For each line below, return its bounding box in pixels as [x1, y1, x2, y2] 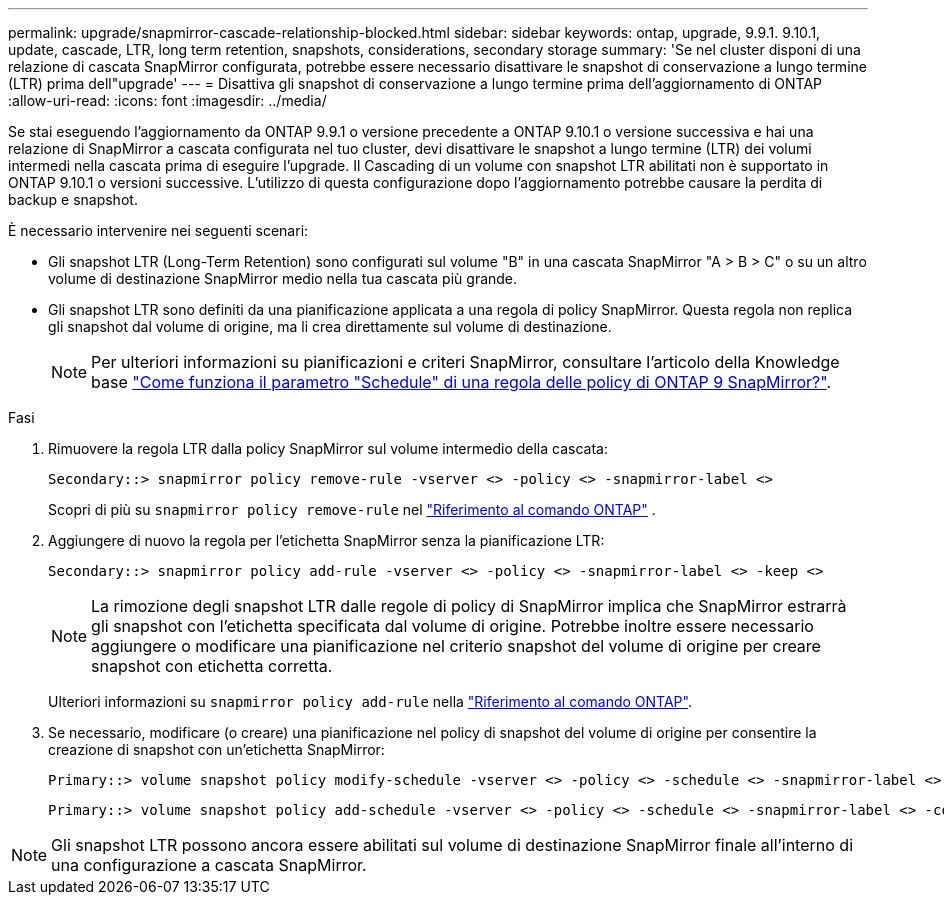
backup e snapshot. [8, 191, 138, 208]
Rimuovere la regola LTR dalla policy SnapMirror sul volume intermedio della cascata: [48, 440, 608, 457]
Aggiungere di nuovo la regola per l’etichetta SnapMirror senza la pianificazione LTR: [48, 532, 605, 549]
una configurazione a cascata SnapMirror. [51, 855, 367, 875]
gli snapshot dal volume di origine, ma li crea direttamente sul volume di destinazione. [48, 318, 612, 335]
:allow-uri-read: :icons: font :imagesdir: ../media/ [8, 92, 327, 109]
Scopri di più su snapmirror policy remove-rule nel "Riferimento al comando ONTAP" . [48, 501, 656, 518]
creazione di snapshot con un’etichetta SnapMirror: [48, 741, 385, 758]
